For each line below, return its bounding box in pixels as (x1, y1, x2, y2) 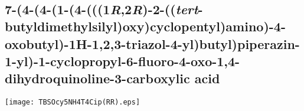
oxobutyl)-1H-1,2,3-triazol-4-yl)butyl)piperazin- (5, 34, 300, 53)
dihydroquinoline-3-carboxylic (5, 69, 190, 87)
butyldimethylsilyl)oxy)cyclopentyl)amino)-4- (5, 17, 286, 35)
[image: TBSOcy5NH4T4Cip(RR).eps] (5, 98, 140, 107)
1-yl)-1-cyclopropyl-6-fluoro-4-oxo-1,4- (5, 51, 240, 70)
